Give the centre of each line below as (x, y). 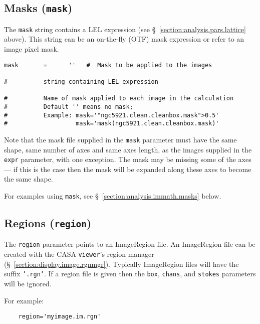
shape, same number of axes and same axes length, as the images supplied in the (128, 149)
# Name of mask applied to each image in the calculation (119, 99)
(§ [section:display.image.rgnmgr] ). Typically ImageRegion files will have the (121, 264)
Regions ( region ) (48, 223)
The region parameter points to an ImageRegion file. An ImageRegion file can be (130, 244)
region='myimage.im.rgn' (60, 317)
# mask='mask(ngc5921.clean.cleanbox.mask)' (112, 124)
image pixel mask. (32, 49)
